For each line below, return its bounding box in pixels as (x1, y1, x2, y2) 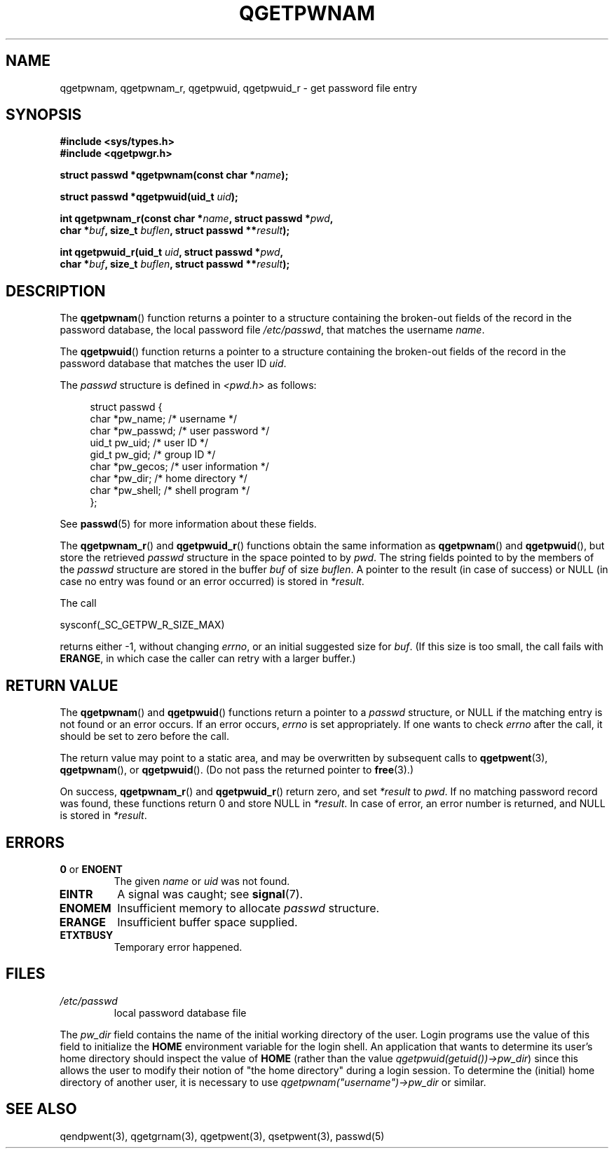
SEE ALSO (6, 1100, 77, 1118)
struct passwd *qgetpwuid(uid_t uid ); (60, 191, 238, 203)
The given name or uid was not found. (114, 874, 290, 887)
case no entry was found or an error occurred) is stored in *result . (60, 575, 364, 588)
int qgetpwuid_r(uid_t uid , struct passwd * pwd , (60, 246, 284, 259)
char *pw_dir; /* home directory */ (90, 472, 247, 485)
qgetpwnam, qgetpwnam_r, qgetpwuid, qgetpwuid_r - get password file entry (60, 81, 418, 94)
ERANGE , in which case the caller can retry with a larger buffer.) (60, 652, 356, 665)
